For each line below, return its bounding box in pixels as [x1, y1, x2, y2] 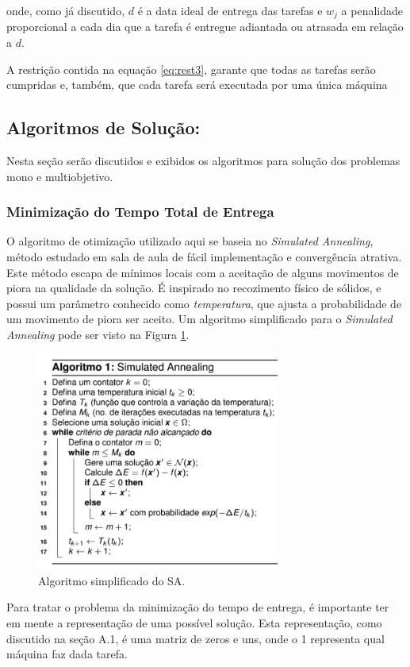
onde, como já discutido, [6, 2, 125, 18]
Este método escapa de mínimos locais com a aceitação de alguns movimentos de [6, 264, 399, 280]
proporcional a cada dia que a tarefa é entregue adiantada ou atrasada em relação [6, 18, 404, 35]
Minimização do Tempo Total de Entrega [6, 202, 274, 222]
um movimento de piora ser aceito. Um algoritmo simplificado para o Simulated [6, 310, 393, 327]
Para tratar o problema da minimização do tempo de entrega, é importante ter [6, 599, 389, 615]
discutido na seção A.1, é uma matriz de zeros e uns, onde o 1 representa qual [6, 630, 385, 646]
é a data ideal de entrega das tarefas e [137, 2, 323, 18]
